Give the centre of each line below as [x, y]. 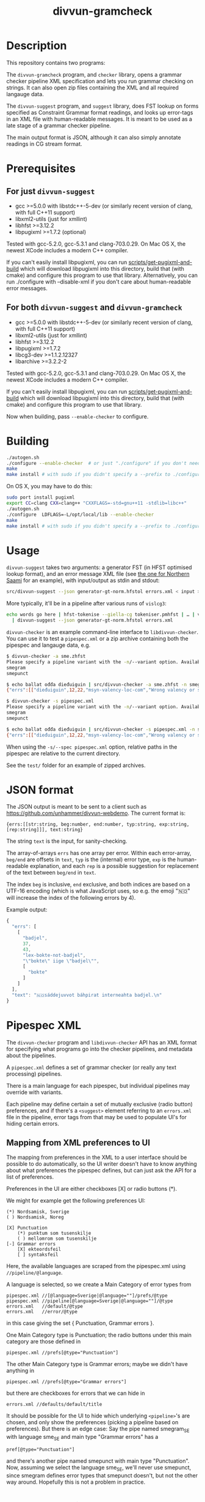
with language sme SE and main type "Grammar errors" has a [82, 1438]
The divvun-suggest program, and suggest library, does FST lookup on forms [103, 106]
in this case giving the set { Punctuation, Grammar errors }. [80, 1323]
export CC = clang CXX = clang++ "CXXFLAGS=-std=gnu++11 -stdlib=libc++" [97, 504]
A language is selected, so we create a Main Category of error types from [99, 1285]
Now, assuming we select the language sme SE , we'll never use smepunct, [99, 1468]
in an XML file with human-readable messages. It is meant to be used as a [99, 119]
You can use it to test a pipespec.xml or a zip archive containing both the [97, 639]
